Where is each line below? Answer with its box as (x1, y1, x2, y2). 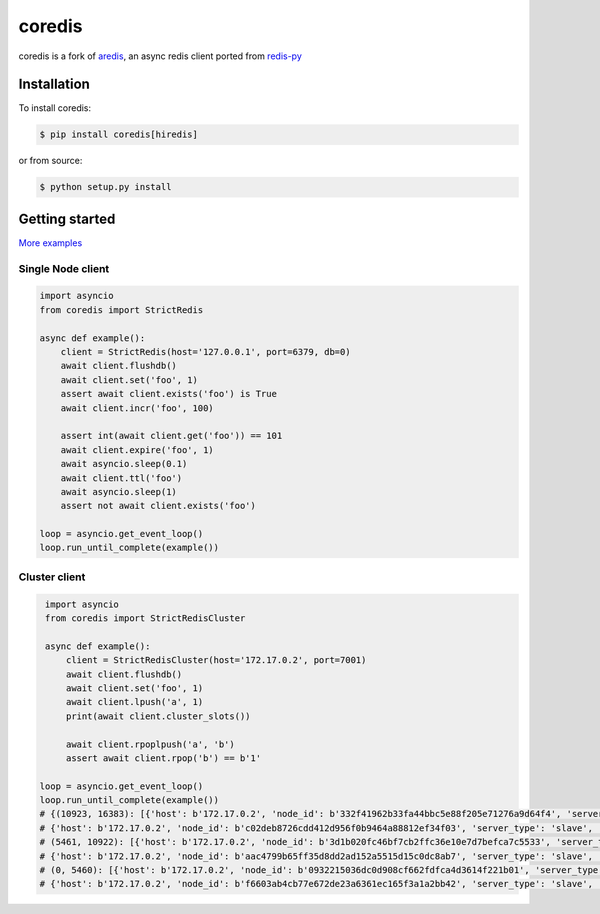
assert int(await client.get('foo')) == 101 (60, 430, 283, 442)
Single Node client (18, 261, 110, 275)
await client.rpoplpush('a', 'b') (65, 738, 235, 750)
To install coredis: (18, 102, 92, 114)
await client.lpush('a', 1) (65, 696, 204, 708)
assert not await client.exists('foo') (60, 500, 257, 512)
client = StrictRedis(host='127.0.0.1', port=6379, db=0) (60, 346, 351, 358)
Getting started (18, 210, 116, 227)
